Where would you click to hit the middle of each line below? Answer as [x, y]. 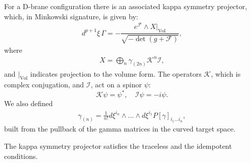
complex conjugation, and [44, 85]
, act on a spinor [116, 85]
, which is [226, 73]
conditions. [21, 156]
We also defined [28, 103]
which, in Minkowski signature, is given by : [71, 16]
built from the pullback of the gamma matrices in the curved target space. [120, 129]
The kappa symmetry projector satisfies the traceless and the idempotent [118, 145]
